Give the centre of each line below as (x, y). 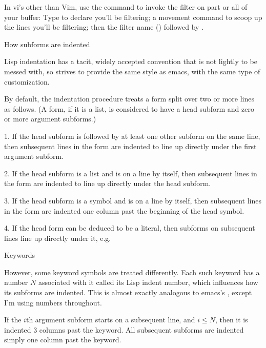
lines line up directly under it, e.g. (58, 238)
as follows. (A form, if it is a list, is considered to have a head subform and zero (129, 108)
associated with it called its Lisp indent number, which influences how (148, 282)
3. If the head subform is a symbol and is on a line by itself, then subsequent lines (133, 200)
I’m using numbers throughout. (53, 302)
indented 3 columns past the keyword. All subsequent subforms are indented (124, 329)
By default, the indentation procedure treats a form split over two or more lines (129, 99)
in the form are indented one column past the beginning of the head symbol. (124, 210)
